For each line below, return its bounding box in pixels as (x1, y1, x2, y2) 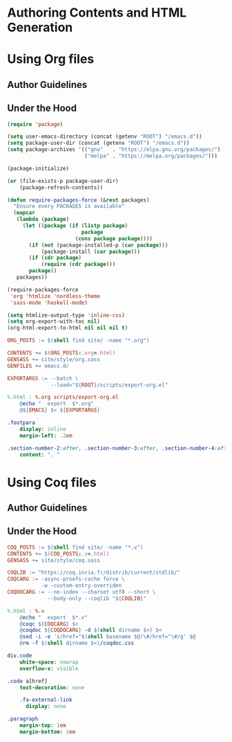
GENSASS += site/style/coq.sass (7, 556, 100, 564)
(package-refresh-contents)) (19, 184, 104, 191)
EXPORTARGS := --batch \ (7, 375, 79, 382)
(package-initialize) (7, 165, 70, 172)
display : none (25, 703, 67, 710)
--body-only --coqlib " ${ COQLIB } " (47, 594, 147, 602)
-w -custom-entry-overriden (41, 582, 122, 590)
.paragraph (7, 716, 39, 723)
